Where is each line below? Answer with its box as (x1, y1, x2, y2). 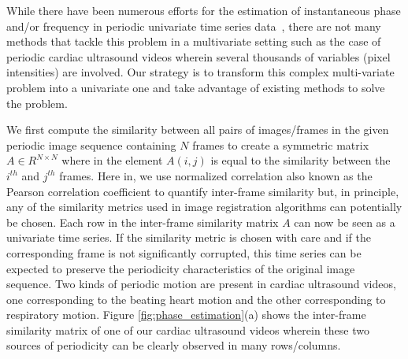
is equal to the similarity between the (210, 152, 391, 168)
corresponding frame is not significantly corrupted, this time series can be (6, 244, 362, 261)
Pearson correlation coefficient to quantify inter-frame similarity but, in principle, (6, 183, 399, 199)
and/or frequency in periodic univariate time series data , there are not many (6, 17, 381, 34)
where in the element (61, 152, 163, 168)
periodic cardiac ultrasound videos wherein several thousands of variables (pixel (6, 48, 391, 65)
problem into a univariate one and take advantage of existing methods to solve (6, 79, 385, 95)
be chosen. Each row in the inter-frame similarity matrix (6, 213, 279, 230)
